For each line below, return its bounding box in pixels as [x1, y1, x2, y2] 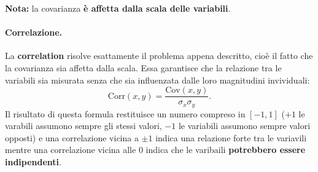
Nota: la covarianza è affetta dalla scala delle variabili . [5, 2, 231, 14]
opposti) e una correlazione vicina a [5, 131, 139, 144]
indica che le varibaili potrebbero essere [145, 143, 306, 156]
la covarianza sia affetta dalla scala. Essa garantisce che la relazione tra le [5, 61, 282, 74]
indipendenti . [5, 155, 61, 168]
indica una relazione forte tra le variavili [155, 131, 307, 144]
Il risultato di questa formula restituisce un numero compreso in [5, 107, 246, 120]
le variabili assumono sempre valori [178, 119, 311, 132]
